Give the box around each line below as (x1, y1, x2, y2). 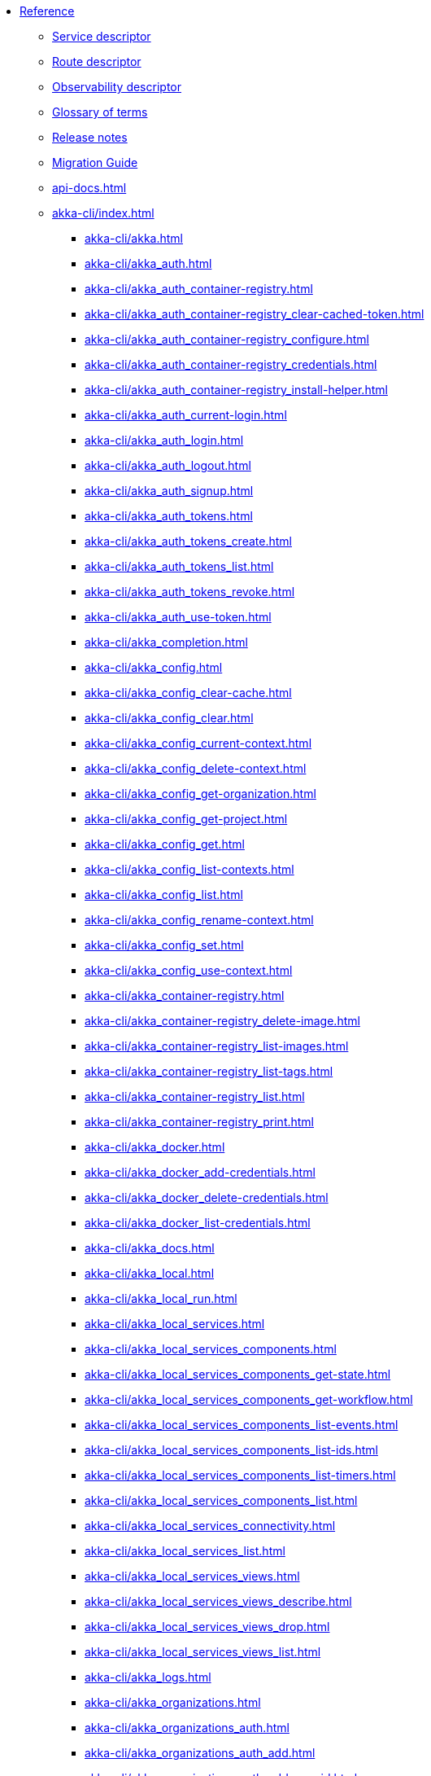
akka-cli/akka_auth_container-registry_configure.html (85, 332, 369, 346)
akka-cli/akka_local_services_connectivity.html (85, 1519, 336, 1533)
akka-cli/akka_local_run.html (85, 1291, 237, 1305)
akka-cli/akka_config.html (85, 660, 223, 674)
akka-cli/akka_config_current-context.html (85, 736, 312, 750)
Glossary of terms (52, 105, 148, 119)
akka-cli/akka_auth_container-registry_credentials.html (85, 357, 377, 371)
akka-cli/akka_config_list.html (85, 888, 243, 901)
